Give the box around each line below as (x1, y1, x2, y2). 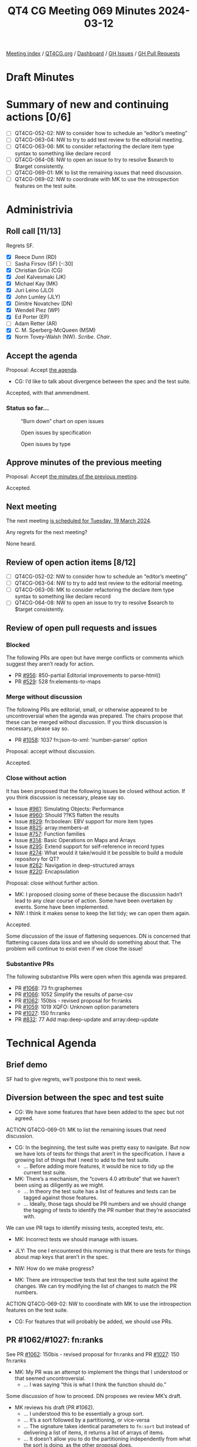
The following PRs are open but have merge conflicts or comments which (6, 654, 184, 661)
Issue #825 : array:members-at (14, 824, 89, 831)
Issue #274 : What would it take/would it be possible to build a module (14, 849, 183, 856)
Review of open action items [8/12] (6, 557, 136, 567)
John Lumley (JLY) (14, 293, 61, 300)
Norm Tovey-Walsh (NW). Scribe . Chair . (14, 333, 112, 341)
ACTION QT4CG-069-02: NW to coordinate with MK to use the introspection (6, 1300, 191, 1307)
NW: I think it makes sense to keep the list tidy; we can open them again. (14, 909, 191, 916)
